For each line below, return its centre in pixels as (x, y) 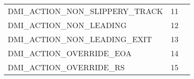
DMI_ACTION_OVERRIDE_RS (66, 67)
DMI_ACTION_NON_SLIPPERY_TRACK (85, 11)
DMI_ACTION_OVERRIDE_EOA (70, 53)
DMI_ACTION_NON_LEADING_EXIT (80, 39)
